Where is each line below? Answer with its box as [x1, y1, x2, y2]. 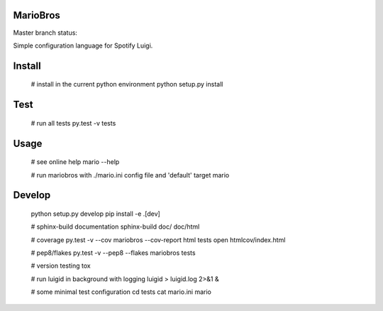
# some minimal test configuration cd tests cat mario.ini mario [30, 288, 212, 296]
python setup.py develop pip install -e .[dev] [30, 209, 161, 218]
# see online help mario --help [30, 158, 120, 166]
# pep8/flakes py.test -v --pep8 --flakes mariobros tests [30, 249, 196, 257]
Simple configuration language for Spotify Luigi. [13, 41, 153, 50]
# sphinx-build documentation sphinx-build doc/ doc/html [30, 222, 200, 231]
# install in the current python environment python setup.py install [30, 80, 223, 89]
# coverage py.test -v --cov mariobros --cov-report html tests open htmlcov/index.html [30, 235, 286, 244]
